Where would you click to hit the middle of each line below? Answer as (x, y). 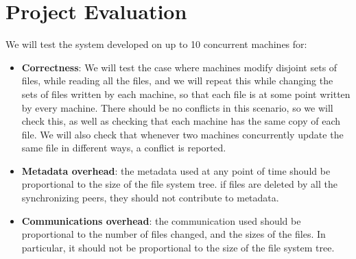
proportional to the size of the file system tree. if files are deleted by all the (179, 184)
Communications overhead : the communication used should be (161, 220)
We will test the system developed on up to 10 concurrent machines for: (156, 44)
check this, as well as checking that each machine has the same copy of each (181, 121)
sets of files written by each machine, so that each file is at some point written (186, 94)
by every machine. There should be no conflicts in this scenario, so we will (177, 107)
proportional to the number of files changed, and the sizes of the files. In (174, 234)
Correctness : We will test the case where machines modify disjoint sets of (179, 67)
